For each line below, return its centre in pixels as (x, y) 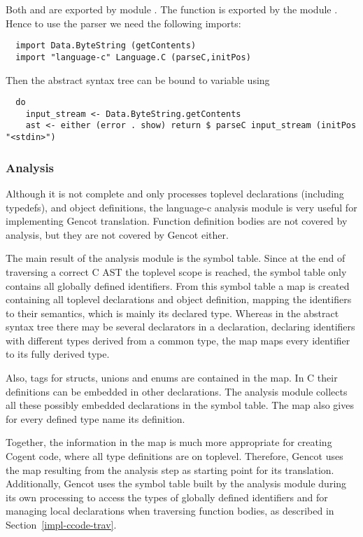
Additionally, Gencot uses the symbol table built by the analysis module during (176, 483)
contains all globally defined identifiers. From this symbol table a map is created (178, 285)
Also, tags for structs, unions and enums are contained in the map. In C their (172, 378)
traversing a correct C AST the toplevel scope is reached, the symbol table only (176, 271)
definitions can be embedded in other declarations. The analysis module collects (177, 391)
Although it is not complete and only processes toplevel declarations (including (175, 193)
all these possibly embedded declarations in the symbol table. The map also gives (180, 405)
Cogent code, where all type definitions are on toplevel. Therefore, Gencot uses (175, 456)
